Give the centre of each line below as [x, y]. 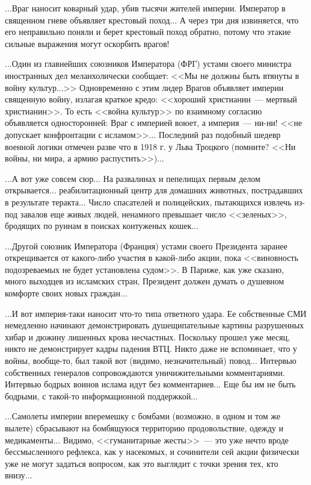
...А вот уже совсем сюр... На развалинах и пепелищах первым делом [133, 178]
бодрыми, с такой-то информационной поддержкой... [101, 396]
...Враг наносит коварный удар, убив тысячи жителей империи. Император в [145, 8]
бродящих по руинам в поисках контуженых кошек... [102, 226]
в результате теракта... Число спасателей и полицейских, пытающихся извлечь [148, 202]
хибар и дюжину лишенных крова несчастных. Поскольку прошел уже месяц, [147, 336]
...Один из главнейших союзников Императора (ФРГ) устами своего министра [148, 64]
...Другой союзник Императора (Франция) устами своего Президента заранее [146, 246]
